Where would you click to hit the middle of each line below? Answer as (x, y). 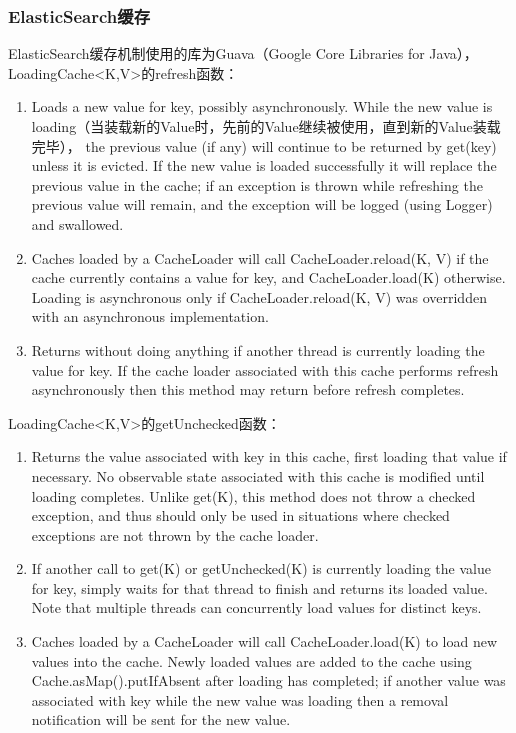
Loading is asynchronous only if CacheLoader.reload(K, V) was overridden (259, 296)
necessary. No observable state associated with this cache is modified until (258, 475)
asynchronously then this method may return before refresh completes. (248, 389)
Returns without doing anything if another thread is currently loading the (258, 349)
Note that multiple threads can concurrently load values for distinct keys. (256, 607)
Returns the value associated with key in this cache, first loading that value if (269, 456)
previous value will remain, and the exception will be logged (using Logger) (262, 204)
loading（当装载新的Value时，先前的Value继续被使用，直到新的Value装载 (266, 126)
